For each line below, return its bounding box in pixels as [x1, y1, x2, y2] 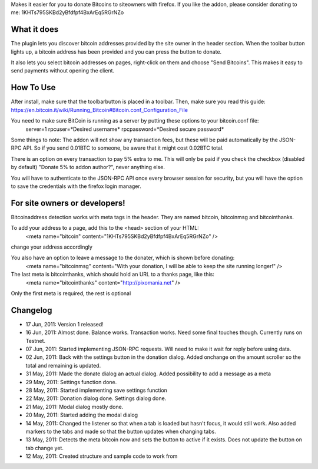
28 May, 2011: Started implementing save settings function [25, 387, 168, 394]
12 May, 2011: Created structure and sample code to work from [25, 453, 178, 460]
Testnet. [25, 337, 46, 344]
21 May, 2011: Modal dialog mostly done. [25, 403, 124, 410]
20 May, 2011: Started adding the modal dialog [25, 411, 138, 418]
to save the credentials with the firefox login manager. [11, 183, 141, 190]
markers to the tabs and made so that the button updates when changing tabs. [25, 428, 216, 435]
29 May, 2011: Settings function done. [25, 378, 117, 385]
